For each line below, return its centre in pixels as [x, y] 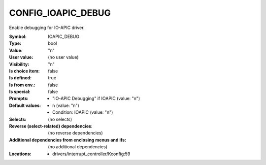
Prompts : [19, 99]
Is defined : [20, 78]
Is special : [20, 92]
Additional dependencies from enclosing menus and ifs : [68, 140]
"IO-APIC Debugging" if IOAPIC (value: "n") [96, 99]
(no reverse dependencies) [75, 133]
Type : [15, 43]
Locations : [20, 154]
